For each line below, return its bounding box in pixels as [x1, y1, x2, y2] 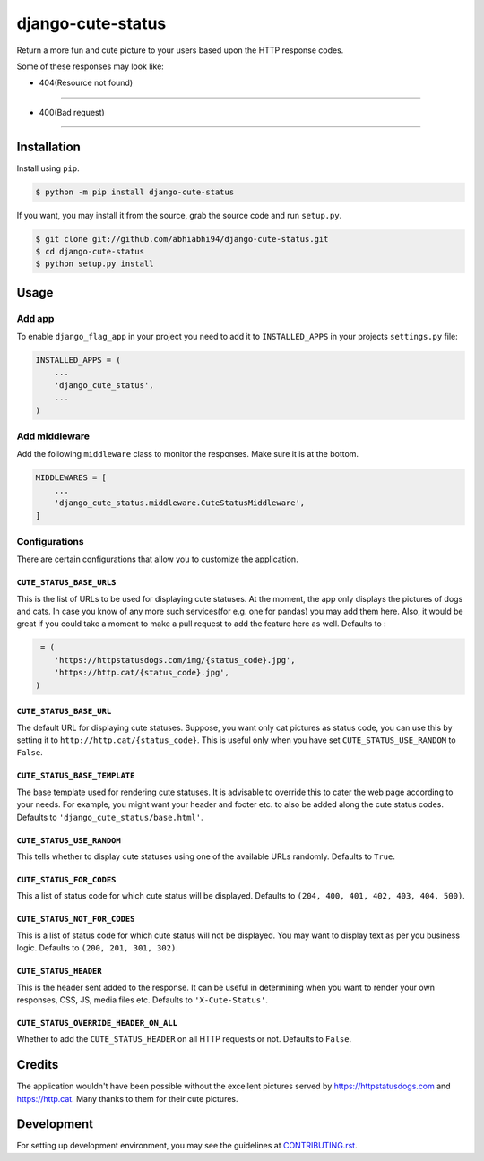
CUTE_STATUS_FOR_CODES [16, 874, 117, 884]
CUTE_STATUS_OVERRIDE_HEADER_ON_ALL [16, 1018, 178, 1028]
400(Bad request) [39, 107, 105, 117]
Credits [16, 1057, 59, 1072]
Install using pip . [16, 162, 80, 174]
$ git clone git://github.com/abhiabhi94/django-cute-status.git [35, 234, 329, 244]
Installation [16, 139, 81, 154]
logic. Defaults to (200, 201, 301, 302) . [16, 942, 178, 953]
